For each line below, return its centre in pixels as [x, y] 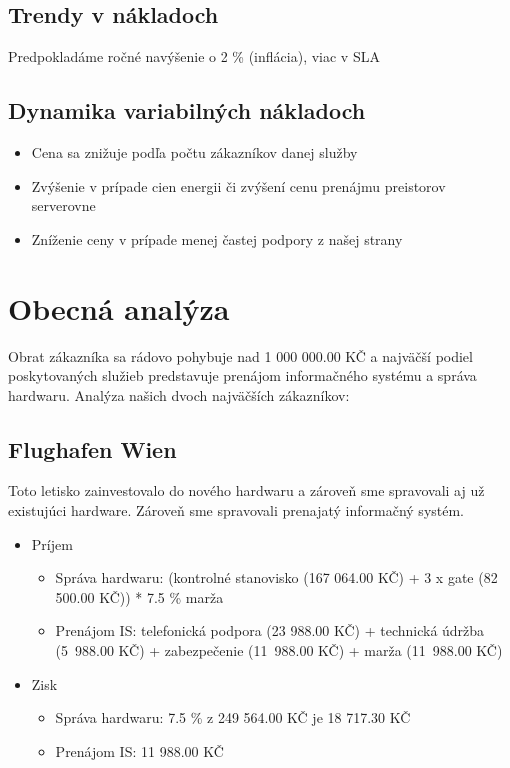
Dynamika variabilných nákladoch [187, 110]
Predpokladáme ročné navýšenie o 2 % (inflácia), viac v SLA [194, 56]
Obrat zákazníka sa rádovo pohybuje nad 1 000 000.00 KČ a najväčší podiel [240, 355]
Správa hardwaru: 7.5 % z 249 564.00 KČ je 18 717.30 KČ [233, 717]
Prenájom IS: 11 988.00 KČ [139, 750]
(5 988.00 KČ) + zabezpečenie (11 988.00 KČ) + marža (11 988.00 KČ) [279, 650]
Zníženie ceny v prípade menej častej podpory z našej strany [217, 238]
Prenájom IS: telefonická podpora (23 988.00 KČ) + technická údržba [270, 630]
